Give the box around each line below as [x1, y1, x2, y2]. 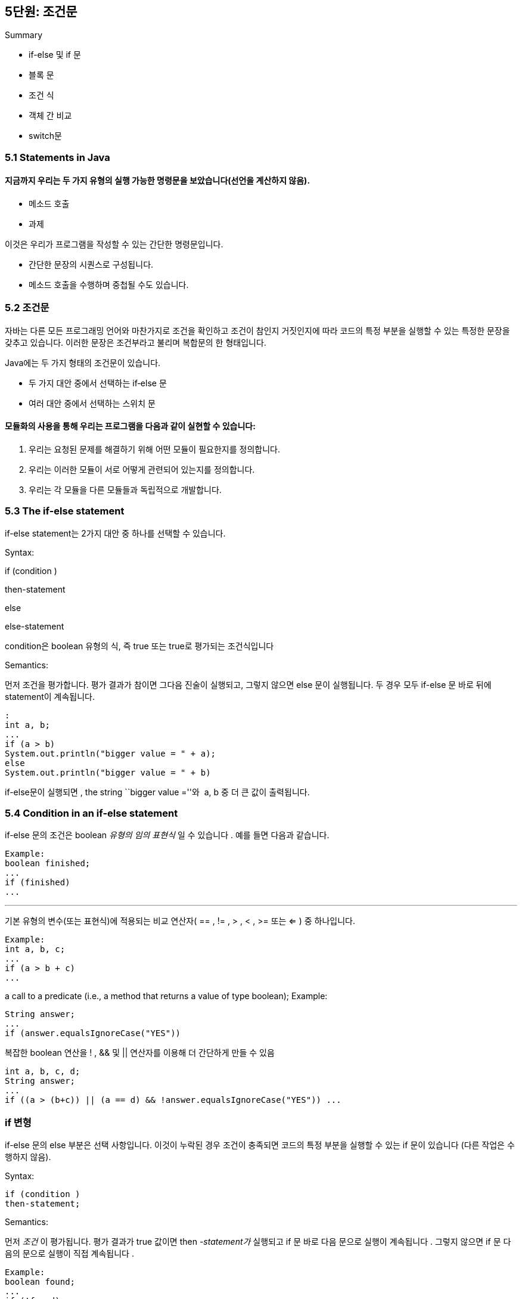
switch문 [29, 131, 62, 141]
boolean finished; [5, 858, 91, 869]
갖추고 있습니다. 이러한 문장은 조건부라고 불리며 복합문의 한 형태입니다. [5, 337, 266, 348]
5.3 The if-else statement [5, 505, 125, 517]
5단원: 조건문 [5, 4, 77, 19]
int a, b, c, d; [5, 1067, 80, 1077]
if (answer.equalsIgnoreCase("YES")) [5, 1028, 181, 1038]
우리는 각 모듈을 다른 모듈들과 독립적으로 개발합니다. [29, 484, 222, 495]
